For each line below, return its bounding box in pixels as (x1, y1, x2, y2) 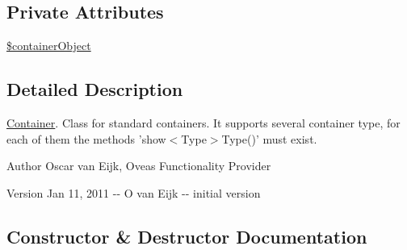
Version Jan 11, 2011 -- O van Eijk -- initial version (6, 184, 261, 201)
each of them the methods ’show (6, 130, 166, 147)
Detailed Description (6, 77, 183, 102)
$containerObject (6, 37, 91, 54)
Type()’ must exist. (221, 130, 317, 147)
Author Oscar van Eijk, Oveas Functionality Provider (6, 157, 271, 174)
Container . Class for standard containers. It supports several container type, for (6, 115, 401, 131)
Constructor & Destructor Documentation (6, 223, 367, 248)
